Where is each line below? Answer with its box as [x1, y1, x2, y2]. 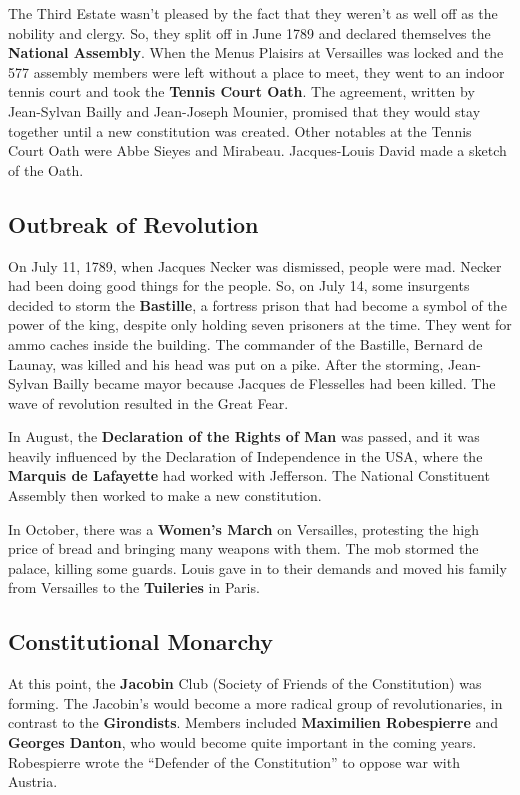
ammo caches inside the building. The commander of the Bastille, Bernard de [8, 333, 483, 354]
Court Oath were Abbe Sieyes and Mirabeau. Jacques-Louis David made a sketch [8, 140, 507, 161]
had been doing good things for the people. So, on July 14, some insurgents [8, 275, 470, 296]
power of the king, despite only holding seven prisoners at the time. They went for [8, 314, 512, 335]
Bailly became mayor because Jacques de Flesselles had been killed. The [53, 373, 496, 394]
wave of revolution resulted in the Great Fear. [8, 392, 289, 413]
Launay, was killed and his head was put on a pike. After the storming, [8, 353, 444, 374]
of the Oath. [8, 159, 84, 180]
